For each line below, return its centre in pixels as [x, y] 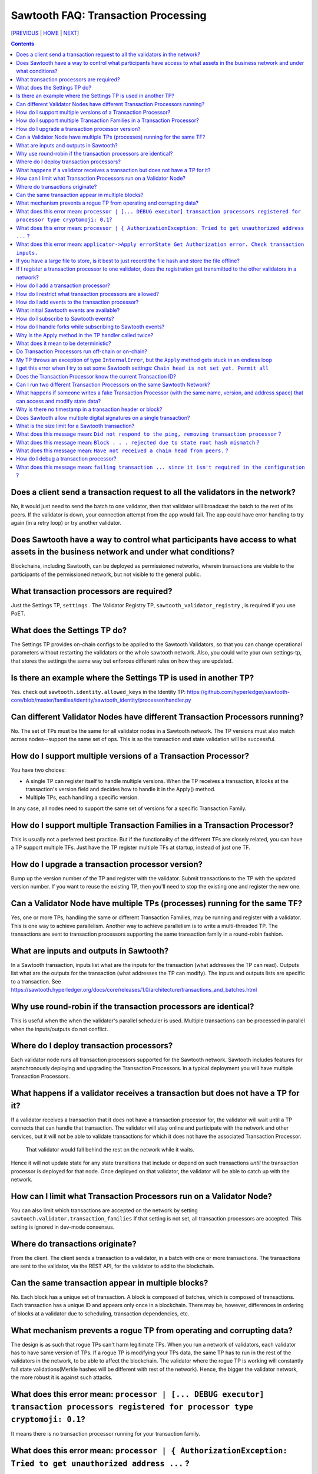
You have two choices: [38, 770]
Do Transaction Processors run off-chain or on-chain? [82, 351]
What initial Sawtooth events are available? [68, 310]
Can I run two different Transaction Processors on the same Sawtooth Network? [113, 384]
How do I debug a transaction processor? [67, 459]
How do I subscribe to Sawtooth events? [65, 318]
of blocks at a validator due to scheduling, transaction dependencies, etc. [100, 1313]
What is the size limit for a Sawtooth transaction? [75, 426]
